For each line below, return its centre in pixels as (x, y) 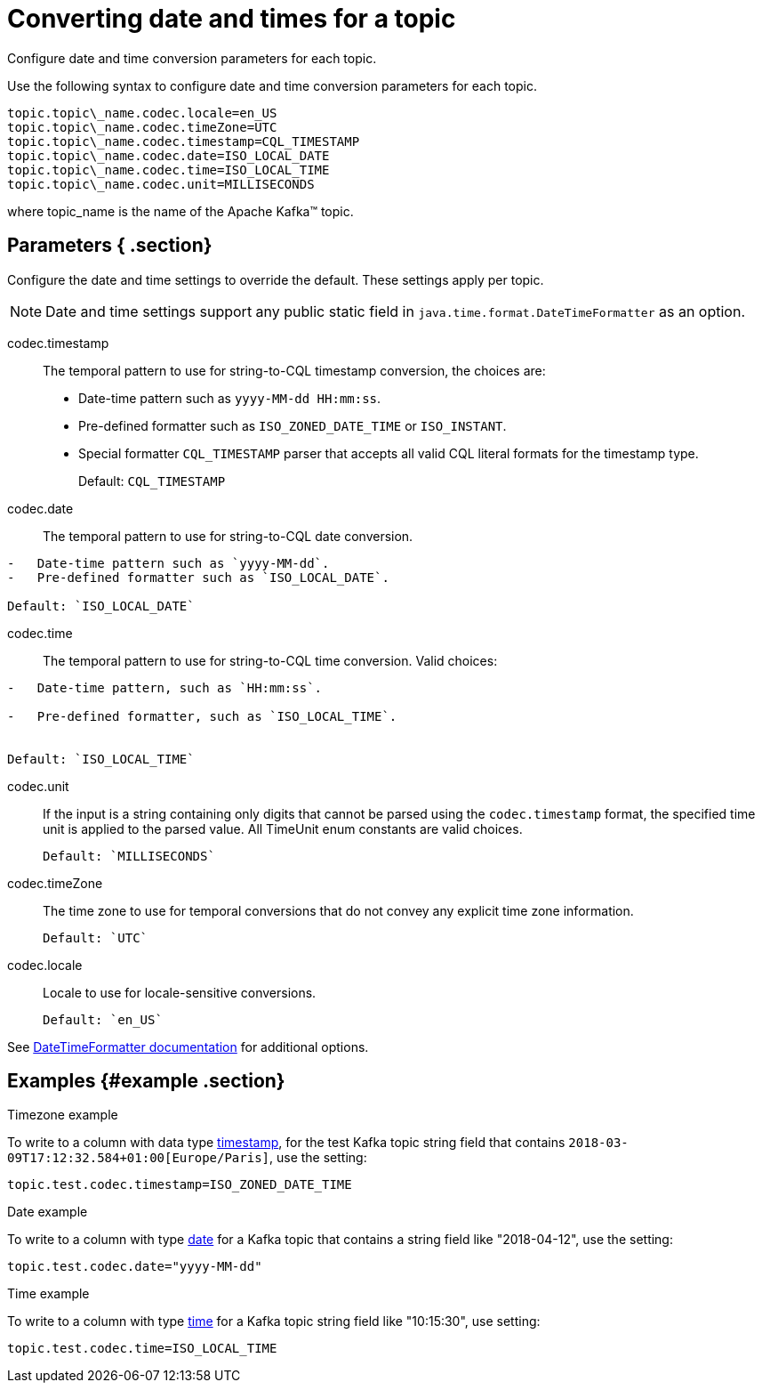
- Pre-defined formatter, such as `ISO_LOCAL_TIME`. (202, 716)
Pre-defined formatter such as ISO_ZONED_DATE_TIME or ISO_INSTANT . (293, 425)
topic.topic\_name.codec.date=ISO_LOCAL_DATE (168, 155)
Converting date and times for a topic (232, 19)
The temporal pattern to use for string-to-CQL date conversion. (228, 536)
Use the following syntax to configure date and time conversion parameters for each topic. (272, 85)
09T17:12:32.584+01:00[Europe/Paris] (139, 1158)
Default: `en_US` (103, 1019)
